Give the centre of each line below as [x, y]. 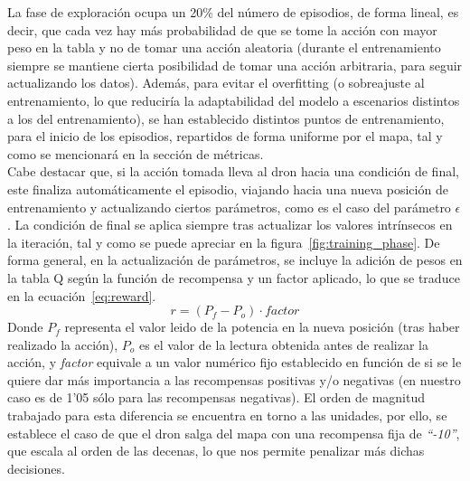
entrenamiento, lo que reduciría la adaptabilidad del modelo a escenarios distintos [234, 100]
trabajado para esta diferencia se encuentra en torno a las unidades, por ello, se [227, 415]
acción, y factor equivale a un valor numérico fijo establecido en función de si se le [235, 362]
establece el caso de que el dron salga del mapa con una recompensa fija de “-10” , [234, 433]
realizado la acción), [63, 344]
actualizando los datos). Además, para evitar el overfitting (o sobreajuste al [216, 83]
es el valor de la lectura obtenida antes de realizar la [284, 344]
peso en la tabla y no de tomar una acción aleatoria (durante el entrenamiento [224, 47]
